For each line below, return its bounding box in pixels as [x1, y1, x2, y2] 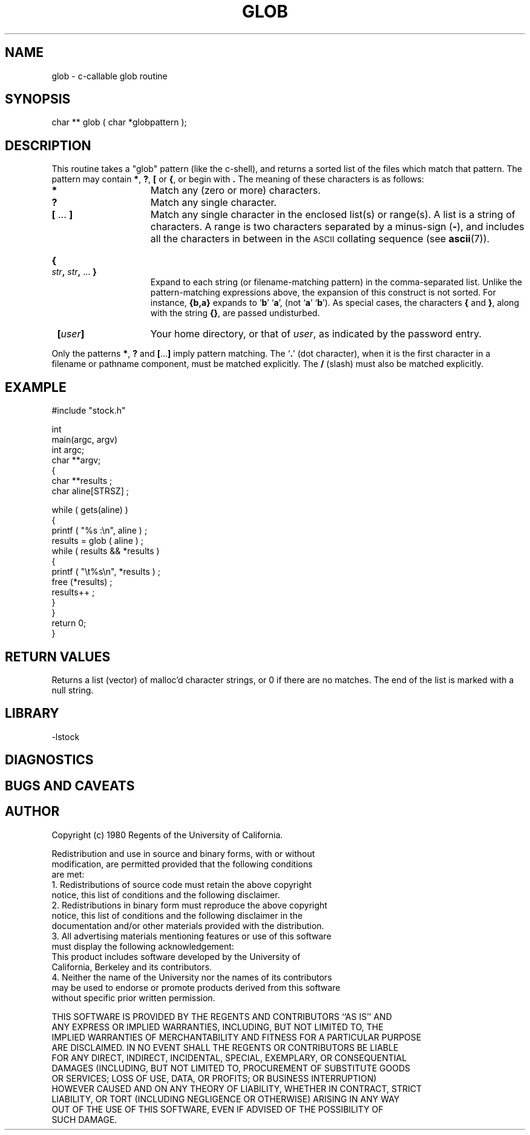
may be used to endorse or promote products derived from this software [51, 982, 341, 993]
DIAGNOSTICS [5, 752, 94, 768]
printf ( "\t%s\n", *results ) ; [51, 566, 160, 577]
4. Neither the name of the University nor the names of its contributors [51, 971, 332, 982]
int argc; [51, 445, 85, 455]
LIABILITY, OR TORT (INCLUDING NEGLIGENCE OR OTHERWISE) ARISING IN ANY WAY [51, 1093, 400, 1104]
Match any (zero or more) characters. [150, 184, 321, 197]
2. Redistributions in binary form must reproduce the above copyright [51, 899, 327, 910]
